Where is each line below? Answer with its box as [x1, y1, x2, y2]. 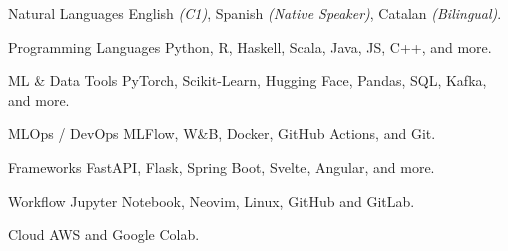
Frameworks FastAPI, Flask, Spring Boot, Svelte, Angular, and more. [8, 156, 435, 177]
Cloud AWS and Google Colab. [8, 224, 200, 245]
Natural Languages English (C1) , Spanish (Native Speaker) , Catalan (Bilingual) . [8, 3, 502, 23]
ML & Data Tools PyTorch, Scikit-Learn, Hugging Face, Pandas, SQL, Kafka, [8, 70, 487, 91]
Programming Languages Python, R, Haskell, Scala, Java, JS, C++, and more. [8, 36, 492, 57]
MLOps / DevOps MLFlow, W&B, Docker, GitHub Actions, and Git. [8, 123, 436, 144]
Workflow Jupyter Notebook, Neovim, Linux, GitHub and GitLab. [8, 190, 415, 211]
